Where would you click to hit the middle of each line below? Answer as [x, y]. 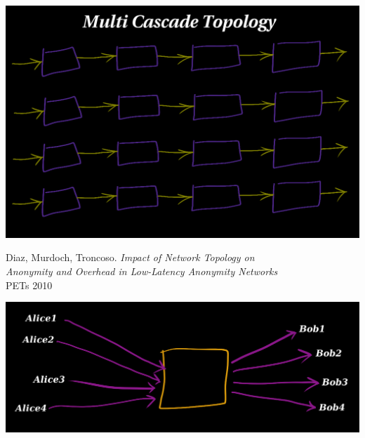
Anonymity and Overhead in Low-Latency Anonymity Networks [142, 271]
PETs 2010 [29, 285]
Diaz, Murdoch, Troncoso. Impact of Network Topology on [130, 257]
